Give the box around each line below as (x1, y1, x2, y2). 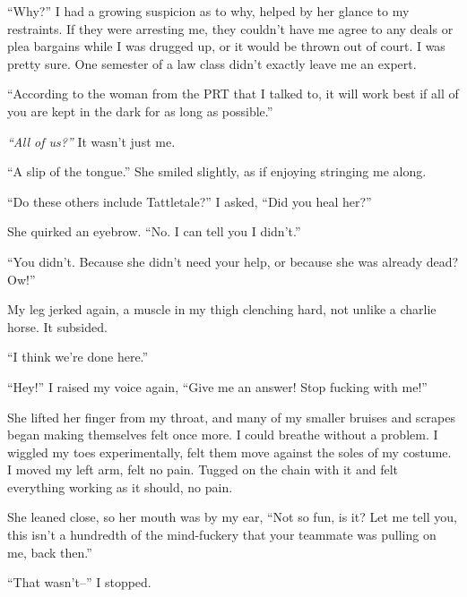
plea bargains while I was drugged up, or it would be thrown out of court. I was (7, 37, 445, 55)
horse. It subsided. (7, 317, 108, 336)
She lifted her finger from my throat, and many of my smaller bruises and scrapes (7, 407, 455, 426)
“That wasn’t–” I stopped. (7, 573, 151, 592)
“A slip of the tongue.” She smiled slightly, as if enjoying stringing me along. (7, 162, 427, 181)
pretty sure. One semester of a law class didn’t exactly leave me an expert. (7, 54, 417, 72)
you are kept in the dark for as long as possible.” (7, 101, 273, 120)
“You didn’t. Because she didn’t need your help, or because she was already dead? (7, 252, 459, 270)
